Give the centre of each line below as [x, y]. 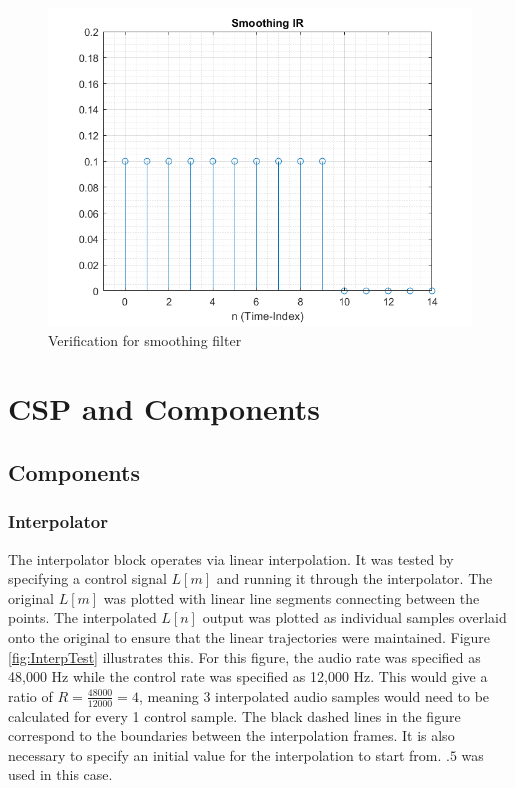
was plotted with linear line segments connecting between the [291, 597]
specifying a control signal [87, 578]
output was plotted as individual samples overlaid [354, 617]
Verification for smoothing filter [145, 339]
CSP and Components [164, 408]
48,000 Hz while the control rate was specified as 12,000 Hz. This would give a [248, 676]
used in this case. [60, 774]
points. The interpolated [82, 617]
